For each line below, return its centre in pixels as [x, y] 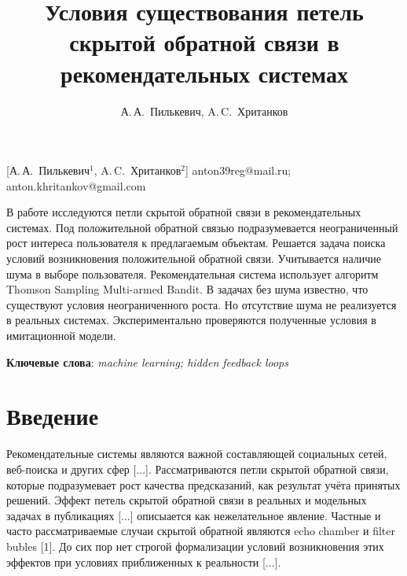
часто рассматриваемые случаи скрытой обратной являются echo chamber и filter [201, 531]
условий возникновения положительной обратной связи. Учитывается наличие [194, 258]
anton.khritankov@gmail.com [76, 185]
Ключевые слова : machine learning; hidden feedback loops [147, 362]
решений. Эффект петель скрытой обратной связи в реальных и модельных [187, 500]
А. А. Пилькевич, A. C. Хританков [204, 111]
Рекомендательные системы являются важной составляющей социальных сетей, [197, 454]
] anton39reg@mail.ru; [238, 170]
